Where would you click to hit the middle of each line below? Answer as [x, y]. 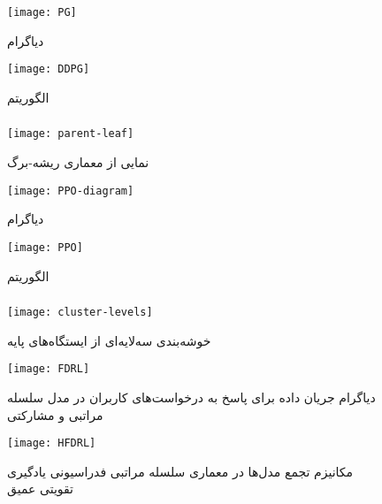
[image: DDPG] [49, 69]
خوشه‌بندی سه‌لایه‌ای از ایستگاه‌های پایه [109, 340]
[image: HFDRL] [52, 443]
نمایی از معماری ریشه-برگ [78, 162]
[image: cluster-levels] [80, 313]
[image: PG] [42, 12]
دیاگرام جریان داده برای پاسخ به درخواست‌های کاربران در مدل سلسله [191, 397]
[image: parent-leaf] [71, 134]
